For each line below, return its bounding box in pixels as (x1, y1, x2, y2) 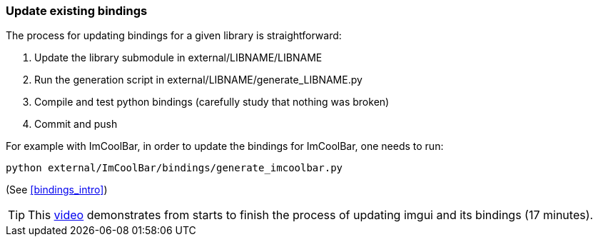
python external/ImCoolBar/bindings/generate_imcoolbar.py (6, 162, 343, 174)
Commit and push (34, 118, 118, 131)
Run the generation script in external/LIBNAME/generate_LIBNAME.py (34, 74, 363, 86)
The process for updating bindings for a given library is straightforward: (6, 29, 342, 42)
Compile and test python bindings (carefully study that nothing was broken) (34, 96, 390, 109)
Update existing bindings (6, 4, 148, 18)
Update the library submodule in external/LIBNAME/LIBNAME (34, 51, 323, 64)
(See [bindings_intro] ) (6, 183, 108, 196)
